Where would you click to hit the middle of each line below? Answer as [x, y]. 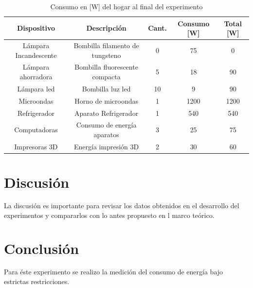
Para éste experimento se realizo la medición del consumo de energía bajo [114, 272]
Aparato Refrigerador [107, 113]
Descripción [106, 28]
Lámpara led [36, 88]
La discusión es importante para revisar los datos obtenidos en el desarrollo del [122, 206]
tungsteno [106, 55]
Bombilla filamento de [106, 45]
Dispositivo [36, 28]
